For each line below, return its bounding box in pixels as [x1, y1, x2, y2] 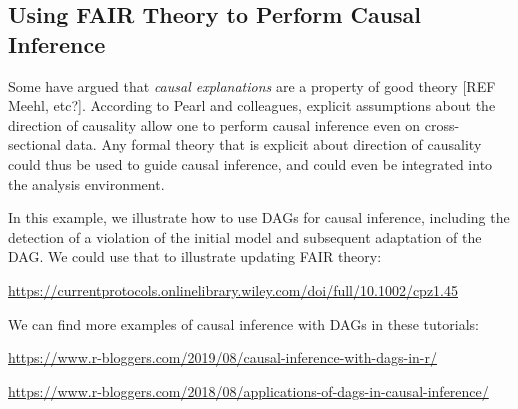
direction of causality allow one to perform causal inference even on [8, 114, 421, 135]
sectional [8, 134, 61, 155]
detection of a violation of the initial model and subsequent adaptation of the [8, 226, 482, 247]
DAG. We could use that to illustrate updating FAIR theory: [8, 246, 382, 267]
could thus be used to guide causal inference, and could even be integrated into [8, 153, 493, 174]
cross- [424, 114, 460, 135]
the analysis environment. [8, 173, 165, 194]
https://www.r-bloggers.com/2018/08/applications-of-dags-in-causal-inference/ [8, 380, 489, 401]
